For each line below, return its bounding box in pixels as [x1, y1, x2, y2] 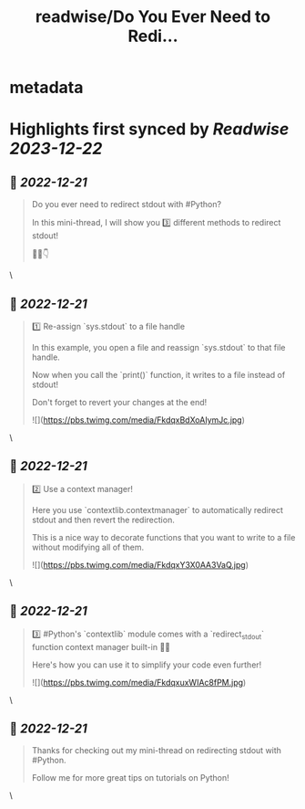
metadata [9, 78, 84, 98]
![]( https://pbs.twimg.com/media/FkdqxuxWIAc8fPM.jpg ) [31, 677, 247, 688]
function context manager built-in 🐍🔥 [31, 641, 171, 652]
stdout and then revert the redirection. [31, 514, 175, 525]
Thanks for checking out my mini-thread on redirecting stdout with [31, 745, 282, 756]
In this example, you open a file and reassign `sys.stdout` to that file [31, 342, 286, 352]
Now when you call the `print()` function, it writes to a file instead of [31, 370, 286, 380]
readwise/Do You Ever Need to [35, 6, 271, 27]
